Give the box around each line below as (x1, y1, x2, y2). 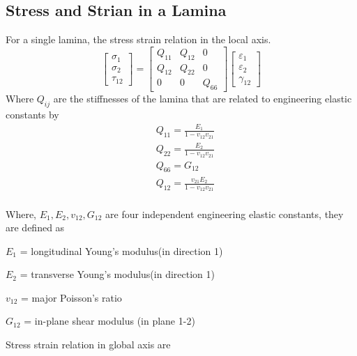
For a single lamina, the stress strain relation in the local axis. (6, 32, 271, 47)
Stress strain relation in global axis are (6, 337, 171, 352)
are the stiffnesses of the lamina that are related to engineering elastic (53, 91, 352, 106)
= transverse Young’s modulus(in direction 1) (20, 267, 215, 281)
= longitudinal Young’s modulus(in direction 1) (20, 243, 223, 258)
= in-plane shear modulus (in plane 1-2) (24, 314, 195, 328)
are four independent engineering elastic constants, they (105, 206, 344, 221)
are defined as (6, 220, 65, 235)
